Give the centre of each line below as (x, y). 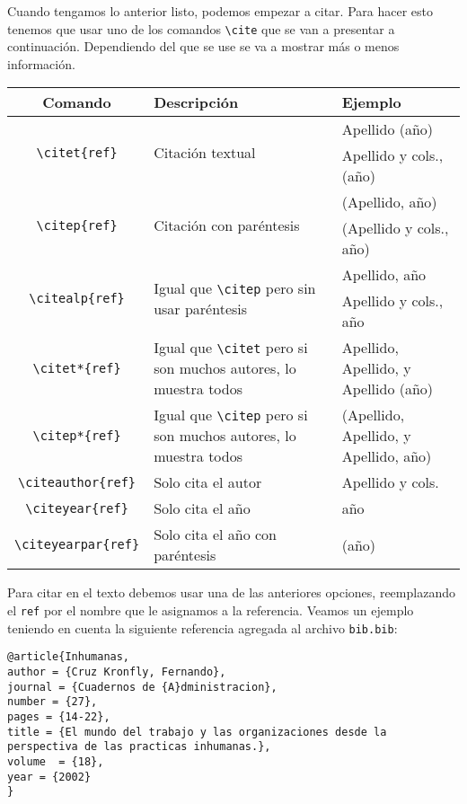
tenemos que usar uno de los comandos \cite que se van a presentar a (201, 28)
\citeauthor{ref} (77, 482)
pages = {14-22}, (59, 716)
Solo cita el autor (208, 482)
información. (41, 63)
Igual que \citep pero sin (235, 287)
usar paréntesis (201, 308)
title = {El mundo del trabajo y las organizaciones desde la (197, 732)
